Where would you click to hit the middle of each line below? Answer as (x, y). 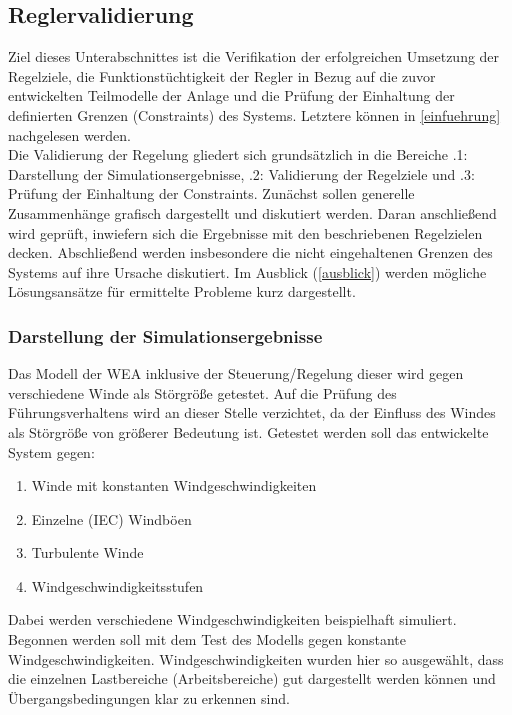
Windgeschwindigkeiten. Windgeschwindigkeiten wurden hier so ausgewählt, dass (256, 658)
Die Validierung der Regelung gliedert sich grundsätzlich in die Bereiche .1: (238, 154)
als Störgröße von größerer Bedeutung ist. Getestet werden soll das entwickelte (248, 431)
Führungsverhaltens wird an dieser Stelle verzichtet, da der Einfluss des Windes (252, 412)
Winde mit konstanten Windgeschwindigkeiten (174, 485)
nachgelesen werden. (69, 134)
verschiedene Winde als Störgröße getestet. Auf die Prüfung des (202, 392)
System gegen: (51, 451)
